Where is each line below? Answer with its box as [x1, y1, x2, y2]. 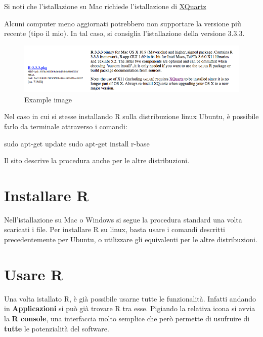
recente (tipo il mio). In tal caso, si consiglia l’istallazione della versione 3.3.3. [4, 28, 245, 39]
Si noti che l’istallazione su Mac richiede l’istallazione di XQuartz [4, 1, 206, 11]
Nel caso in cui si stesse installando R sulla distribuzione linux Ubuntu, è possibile [4, 111, 259, 122]
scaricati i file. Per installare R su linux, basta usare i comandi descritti [4, 224, 225, 235]
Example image [24, 94, 72, 104]
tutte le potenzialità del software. [4, 323, 109, 333]
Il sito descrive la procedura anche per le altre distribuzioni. [4, 155, 190, 166]
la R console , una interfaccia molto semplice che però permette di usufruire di [4, 313, 250, 323]
